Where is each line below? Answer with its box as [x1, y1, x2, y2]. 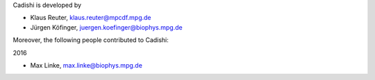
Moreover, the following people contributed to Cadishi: [12, 36, 169, 44]
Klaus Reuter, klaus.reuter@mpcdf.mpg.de [30, 14, 152, 22]
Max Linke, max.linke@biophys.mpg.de [30, 61, 142, 69]
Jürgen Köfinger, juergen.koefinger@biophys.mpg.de [30, 23, 183, 31]
